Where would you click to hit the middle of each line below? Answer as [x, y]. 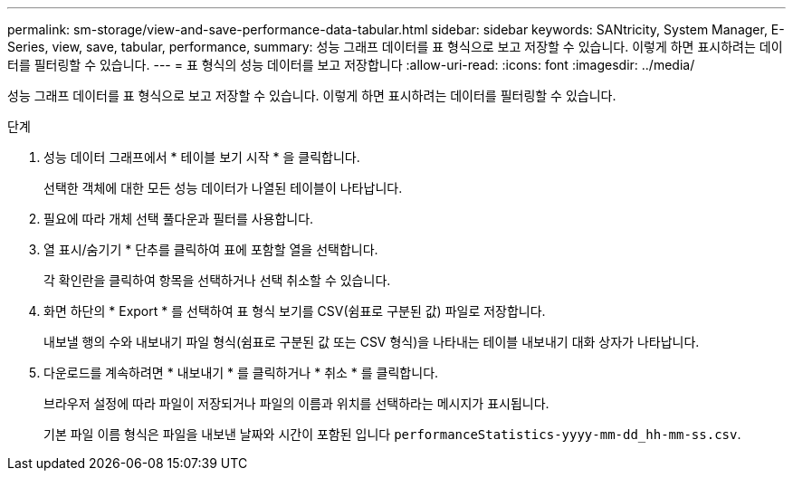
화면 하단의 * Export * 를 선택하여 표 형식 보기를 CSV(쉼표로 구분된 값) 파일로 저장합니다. [295, 311]
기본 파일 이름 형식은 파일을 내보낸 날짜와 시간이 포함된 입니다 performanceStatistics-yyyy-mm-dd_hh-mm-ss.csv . [392, 434]
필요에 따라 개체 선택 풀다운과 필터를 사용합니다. [179, 219]
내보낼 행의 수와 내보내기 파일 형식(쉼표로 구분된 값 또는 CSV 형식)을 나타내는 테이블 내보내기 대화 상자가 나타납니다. [372, 342]
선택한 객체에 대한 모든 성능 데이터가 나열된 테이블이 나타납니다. [223, 188]
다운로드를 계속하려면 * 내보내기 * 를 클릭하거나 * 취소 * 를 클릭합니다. [241, 373]
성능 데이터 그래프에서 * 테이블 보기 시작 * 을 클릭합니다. [202, 157]
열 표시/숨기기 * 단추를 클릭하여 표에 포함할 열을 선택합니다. [211, 249]
